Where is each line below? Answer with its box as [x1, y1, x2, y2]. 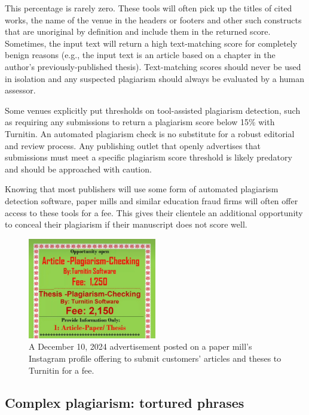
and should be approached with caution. [5, 162, 152, 175]
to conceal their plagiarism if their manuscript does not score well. [5, 218, 247, 231]
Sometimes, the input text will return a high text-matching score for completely [5, 37, 298, 49]
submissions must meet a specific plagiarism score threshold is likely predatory [5, 151, 292, 163]
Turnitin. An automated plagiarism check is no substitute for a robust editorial [5, 127, 295, 140]
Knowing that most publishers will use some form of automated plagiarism [5, 183, 279, 195]
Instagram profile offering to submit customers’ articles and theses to [29, 352, 282, 364]
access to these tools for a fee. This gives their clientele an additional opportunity [5, 206, 303, 219]
